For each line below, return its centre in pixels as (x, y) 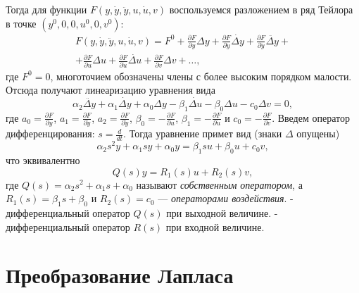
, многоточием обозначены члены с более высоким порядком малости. (201, 76)
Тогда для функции (46, 9)
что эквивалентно (43, 160)
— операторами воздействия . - (226, 198)
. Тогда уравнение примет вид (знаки (203, 133)
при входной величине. (215, 226)
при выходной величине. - (222, 212)
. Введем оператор (311, 117)
